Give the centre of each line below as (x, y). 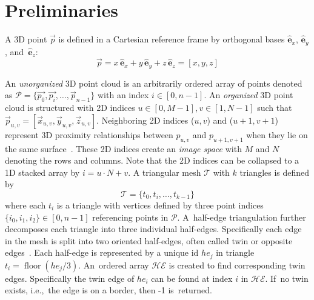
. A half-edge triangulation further (242, 217)
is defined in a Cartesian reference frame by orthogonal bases (172, 39)
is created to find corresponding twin (237, 265)
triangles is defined (275, 172)
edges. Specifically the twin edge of (70, 278)
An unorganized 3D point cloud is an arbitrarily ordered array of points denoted (154, 83)
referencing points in (130, 217)
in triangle (235, 252)
